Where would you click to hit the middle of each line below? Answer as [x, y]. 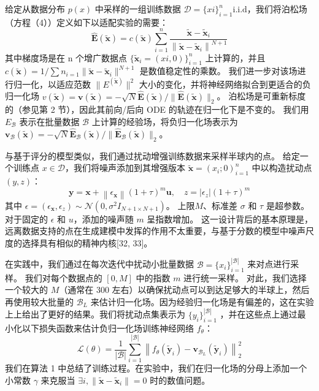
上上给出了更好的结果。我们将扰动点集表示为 [95, 314]
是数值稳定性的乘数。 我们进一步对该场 [218, 71]
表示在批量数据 [49, 122]
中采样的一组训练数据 [138, 9]
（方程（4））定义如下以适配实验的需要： [86, 22]
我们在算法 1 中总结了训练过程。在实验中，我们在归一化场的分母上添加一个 [156, 368]
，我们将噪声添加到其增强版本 [125, 168]
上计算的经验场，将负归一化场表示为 [165, 122]
